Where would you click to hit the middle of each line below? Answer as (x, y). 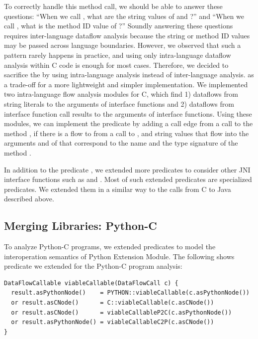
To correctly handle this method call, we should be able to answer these (113, 6)
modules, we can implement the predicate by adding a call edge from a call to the (129, 123)
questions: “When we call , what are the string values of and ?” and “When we (124, 16)
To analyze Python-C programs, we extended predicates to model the (110, 247)
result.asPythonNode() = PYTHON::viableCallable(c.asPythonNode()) (130, 293)
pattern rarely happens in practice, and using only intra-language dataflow (118, 55)
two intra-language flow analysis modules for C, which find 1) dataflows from (121, 94)
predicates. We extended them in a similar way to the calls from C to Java (118, 189)
